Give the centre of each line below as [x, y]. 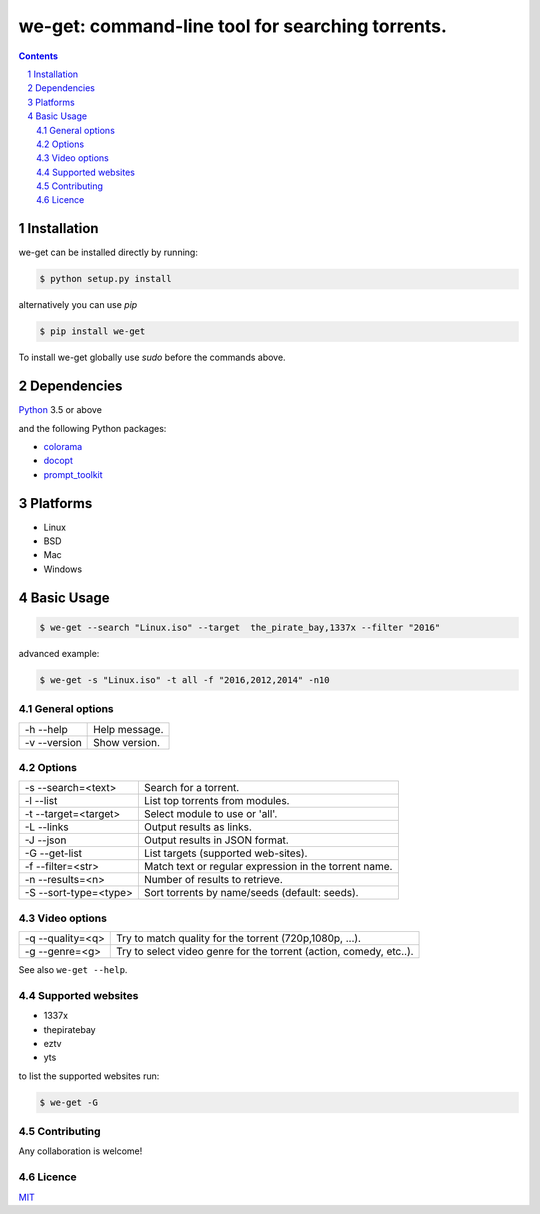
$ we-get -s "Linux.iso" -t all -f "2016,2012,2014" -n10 [184, 679]
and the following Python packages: [92, 428]
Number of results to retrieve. [213, 880]
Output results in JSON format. [216, 840]
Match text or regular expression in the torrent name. [268, 867]
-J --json [45, 840]
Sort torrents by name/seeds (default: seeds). [251, 893]
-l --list [41, 801]
